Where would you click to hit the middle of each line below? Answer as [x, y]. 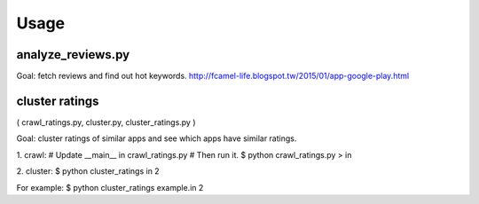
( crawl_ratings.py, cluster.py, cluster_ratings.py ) [106, 122]
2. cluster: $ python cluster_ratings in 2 [88, 171]
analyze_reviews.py [73, 55]
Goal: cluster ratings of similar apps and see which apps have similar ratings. [157, 138]
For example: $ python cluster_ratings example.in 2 [110, 187]
